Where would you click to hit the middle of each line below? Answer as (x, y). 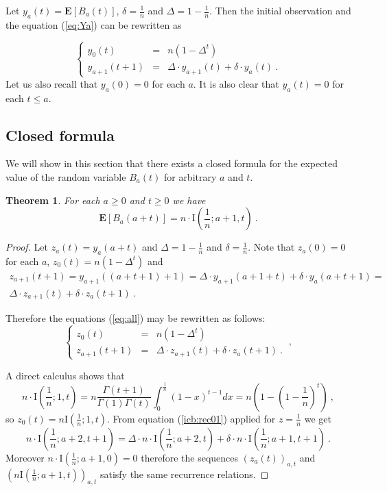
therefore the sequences (190, 457)
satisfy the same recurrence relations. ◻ (184, 474)
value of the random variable (66, 176)
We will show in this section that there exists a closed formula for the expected (172, 163)
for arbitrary (190, 176)
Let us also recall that (52, 83)
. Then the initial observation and (280, 10)
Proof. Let (27, 247)
